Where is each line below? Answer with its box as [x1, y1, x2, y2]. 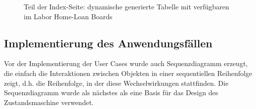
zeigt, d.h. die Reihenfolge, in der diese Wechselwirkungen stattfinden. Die [4, 77, 229, 88]
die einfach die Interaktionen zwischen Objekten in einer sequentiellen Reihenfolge [4, 68, 253, 78]
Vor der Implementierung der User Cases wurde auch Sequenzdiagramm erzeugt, [4, 58, 248, 69]
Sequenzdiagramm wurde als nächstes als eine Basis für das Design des [4, 87, 218, 98]
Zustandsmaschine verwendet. [4, 97, 94, 107]
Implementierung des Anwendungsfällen [4, 35, 213, 50]
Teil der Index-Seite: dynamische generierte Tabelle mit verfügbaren [24, 1, 229, 11]
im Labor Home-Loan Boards [24, 11, 113, 21]
